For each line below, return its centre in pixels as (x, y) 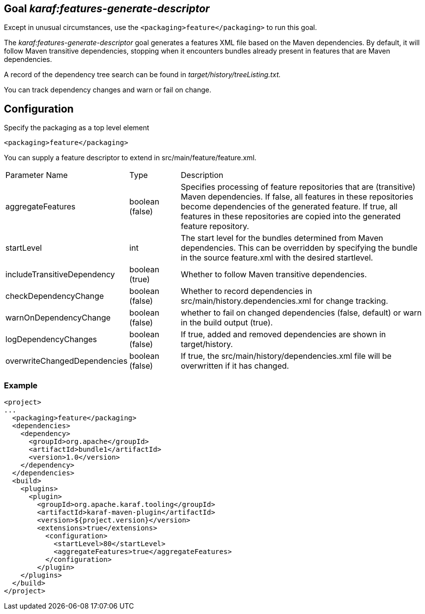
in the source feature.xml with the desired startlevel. (277, 258)
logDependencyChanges (51, 339)
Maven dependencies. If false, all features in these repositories (297, 197)
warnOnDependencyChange (58, 318)
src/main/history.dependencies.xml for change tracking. (284, 301)
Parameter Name (37, 175)
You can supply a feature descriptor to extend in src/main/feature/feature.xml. (130, 158)
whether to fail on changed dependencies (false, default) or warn (301, 313)
